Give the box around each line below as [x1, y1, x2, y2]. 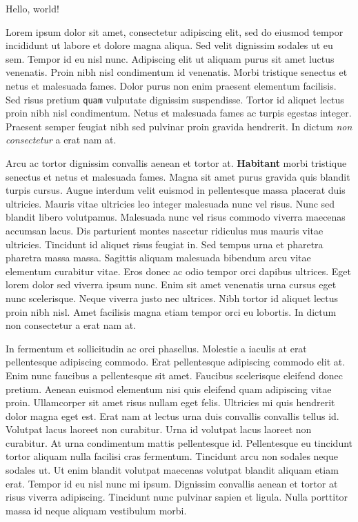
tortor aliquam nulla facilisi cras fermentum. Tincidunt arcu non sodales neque [6, 449, 338, 463]
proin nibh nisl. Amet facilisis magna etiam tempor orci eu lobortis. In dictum [6, 304, 337, 319]
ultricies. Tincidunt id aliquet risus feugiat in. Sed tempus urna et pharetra [6, 237, 324, 251]
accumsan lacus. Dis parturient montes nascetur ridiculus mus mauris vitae [6, 223, 324, 237]
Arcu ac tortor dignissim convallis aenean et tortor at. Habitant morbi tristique [6, 156, 347, 170]
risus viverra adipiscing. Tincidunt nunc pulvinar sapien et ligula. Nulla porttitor [6, 490, 348, 504]
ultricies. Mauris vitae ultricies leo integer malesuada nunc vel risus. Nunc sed [6, 196, 335, 210]
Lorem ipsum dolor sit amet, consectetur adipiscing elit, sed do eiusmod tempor [6, 24, 344, 39]
